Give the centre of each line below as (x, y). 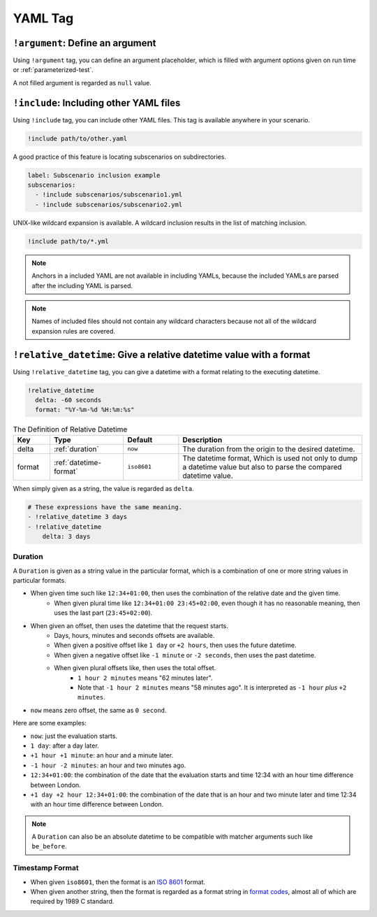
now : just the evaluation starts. (74, 736)
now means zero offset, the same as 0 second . (98, 710)
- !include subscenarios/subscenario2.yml (109, 204)
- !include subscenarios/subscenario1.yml (109, 195)
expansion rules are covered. (73, 331)
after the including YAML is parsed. (82, 285)
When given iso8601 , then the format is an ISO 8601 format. (118, 882)
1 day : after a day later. (65, 746)
